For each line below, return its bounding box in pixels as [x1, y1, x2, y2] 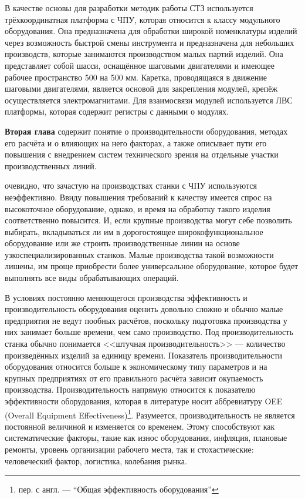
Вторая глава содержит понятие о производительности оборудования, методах [5, 125, 288, 137]
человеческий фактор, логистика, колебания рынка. [5, 454, 187, 467]
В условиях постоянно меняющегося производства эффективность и [5, 291, 248, 303]
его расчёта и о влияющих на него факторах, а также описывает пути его [5, 136, 267, 149]
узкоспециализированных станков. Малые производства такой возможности [5, 248, 274, 260]
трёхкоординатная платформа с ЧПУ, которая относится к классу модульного [5, 13, 280, 25]
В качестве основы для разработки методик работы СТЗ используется [5, 2, 253, 14]
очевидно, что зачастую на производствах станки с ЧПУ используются [5, 179, 257, 192]
